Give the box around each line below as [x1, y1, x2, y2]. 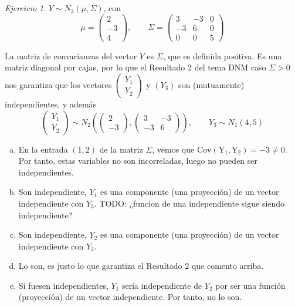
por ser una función [215, 279, 286, 291]
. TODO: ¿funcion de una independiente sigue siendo [94, 197, 285, 209]
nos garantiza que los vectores [5, 78, 112, 90]
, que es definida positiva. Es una [162, 49, 282, 62]
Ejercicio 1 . [5, 2, 46, 14]
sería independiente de [121, 279, 202, 291]
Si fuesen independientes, [18, 279, 108, 291]
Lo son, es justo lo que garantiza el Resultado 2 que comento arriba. [18, 259, 264, 272]
